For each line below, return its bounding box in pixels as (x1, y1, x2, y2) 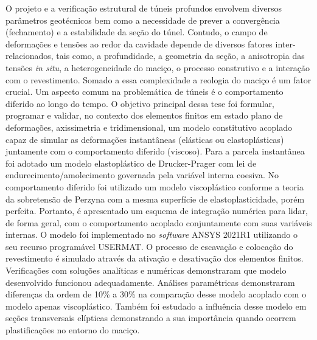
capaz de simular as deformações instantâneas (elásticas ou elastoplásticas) (5, 133, 284, 145)
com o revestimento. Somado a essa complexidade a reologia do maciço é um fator (5, 73, 312, 86)
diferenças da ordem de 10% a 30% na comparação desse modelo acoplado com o (5, 288, 307, 300)
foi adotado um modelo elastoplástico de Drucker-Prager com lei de (5, 156, 257, 169)
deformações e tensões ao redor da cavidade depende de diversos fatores (5, 37, 273, 50)
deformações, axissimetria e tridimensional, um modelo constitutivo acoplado (5, 120, 293, 133)
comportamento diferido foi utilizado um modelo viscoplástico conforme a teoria (5, 180, 304, 193)
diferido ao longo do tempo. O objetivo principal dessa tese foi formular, (5, 97, 274, 109)
